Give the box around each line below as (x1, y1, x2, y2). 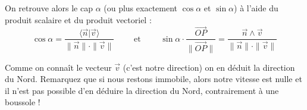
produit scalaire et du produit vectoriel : (5, 13, 152, 26)
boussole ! (5, 96, 40, 108)
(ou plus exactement (104, 2, 178, 14)
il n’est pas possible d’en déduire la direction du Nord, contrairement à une (5, 84, 279, 96)
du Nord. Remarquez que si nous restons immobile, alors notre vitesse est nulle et (5, 73, 302, 85)
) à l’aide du (234, 2, 278, 14)
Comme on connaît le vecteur (5, 61, 112, 73)
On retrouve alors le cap (5, 2, 93, 14)
